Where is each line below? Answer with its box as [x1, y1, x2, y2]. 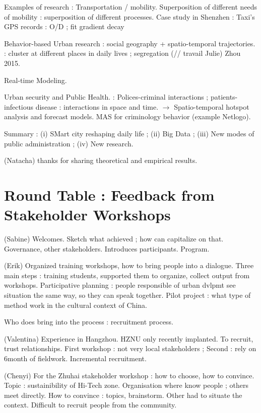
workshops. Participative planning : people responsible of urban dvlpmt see [4, 280, 236, 290]
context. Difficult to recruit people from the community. [4, 399, 177, 410]
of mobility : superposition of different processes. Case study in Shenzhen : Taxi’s [4, 11, 255, 22]
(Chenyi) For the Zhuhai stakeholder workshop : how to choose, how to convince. [4, 370, 254, 380]
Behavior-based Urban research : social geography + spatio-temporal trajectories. [4, 38, 255, 48]
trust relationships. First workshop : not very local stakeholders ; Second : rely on [4, 343, 256, 354]
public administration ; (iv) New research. [4, 138, 134, 148]
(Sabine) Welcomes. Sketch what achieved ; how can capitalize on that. [4, 233, 224, 244]
